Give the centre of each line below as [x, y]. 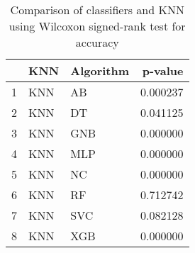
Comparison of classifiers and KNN [97, 10]
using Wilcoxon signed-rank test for [97, 26]
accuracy [97, 42]
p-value [163, 71]
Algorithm [100, 71]
